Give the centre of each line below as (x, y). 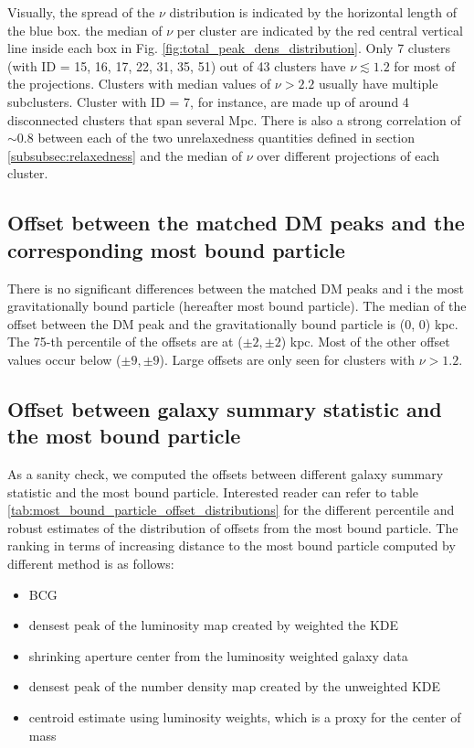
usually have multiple (378, 84)
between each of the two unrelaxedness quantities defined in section (226, 138)
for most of (425, 65)
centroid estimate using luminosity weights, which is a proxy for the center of (245, 717)
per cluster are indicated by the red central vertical (320, 30)
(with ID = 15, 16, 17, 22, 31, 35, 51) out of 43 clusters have (177, 65)
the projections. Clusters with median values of (139, 84)
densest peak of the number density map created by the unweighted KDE (235, 686)
